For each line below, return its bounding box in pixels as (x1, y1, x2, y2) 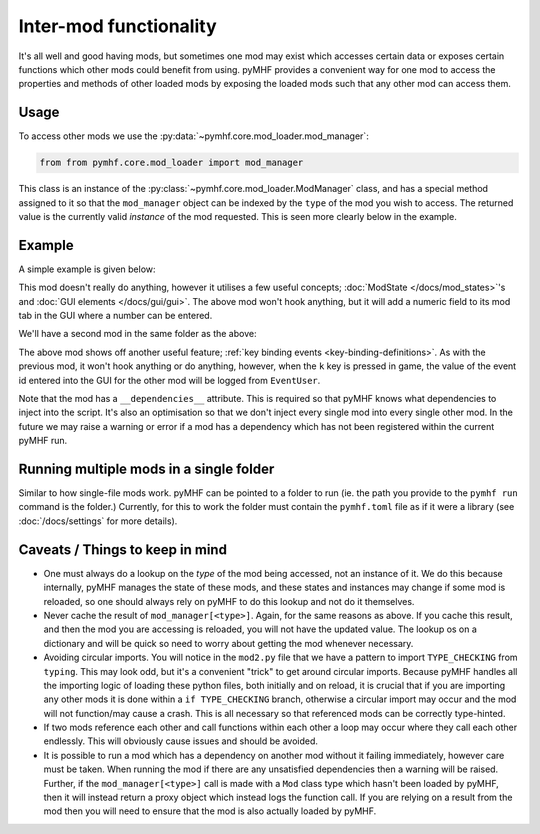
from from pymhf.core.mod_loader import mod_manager (39, 157, 304, 169)
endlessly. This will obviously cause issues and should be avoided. (43, 735, 319, 747)
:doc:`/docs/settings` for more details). (18, 515, 178, 527)
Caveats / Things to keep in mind (18, 541, 227, 558)
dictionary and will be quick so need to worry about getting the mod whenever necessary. (43, 637, 414, 649)
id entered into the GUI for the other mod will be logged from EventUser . (18, 374, 321, 386)
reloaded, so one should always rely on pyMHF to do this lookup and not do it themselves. (43, 595, 415, 607)
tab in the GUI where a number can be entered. (18, 310, 213, 322)
